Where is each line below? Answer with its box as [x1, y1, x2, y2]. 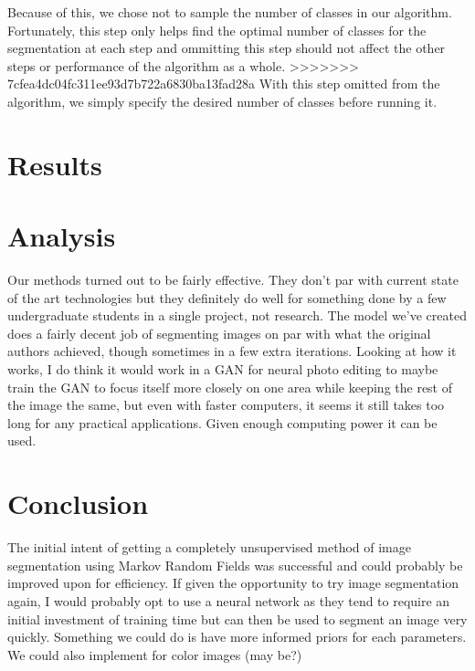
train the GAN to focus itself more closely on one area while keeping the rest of [7, 377, 453, 396]
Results [7, 145, 102, 183]
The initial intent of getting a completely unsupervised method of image [7, 538, 411, 557]
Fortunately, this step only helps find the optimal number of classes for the [7, 20, 427, 39]
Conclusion [7, 485, 149, 522]
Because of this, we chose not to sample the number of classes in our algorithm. [7, 3, 452, 21]
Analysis [7, 217, 116, 255]
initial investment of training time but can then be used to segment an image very [7, 609, 468, 628]
